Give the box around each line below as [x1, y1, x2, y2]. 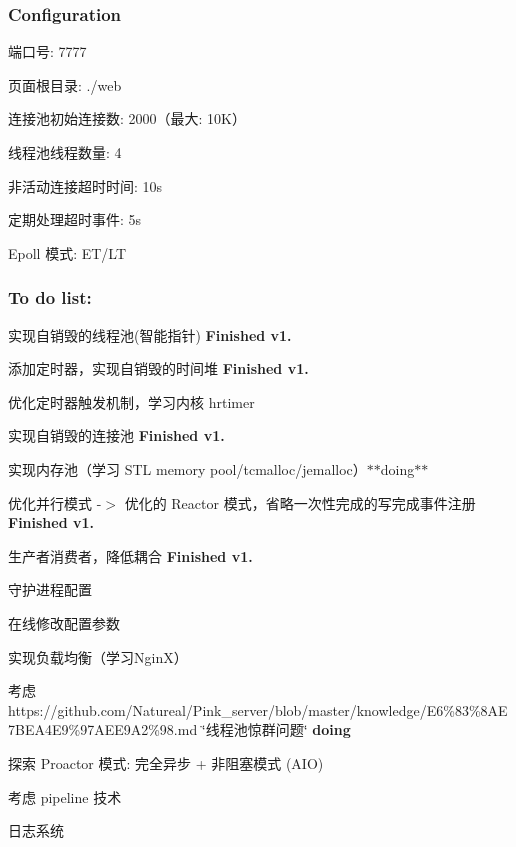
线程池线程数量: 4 [8, 142, 122, 162]
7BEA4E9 [8, 719, 69, 740]
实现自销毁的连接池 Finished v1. [8, 425, 225, 446]
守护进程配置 [8, 579, 92, 600]
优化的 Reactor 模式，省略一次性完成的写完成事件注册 [124, 492, 476, 513]
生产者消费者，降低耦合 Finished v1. [8, 545, 253, 566]
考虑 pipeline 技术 [8, 786, 122, 807]
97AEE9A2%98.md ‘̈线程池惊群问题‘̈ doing [80, 719, 351, 740]
